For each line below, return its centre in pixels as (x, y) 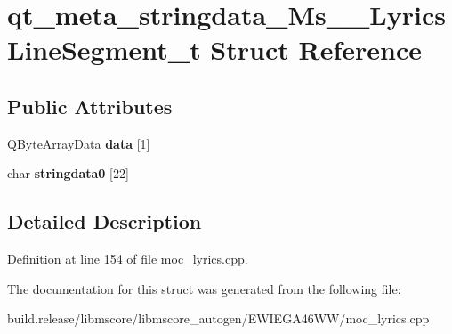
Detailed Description (105, 221)
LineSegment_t (104, 49)
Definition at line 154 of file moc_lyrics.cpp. (128, 259)
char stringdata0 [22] (68, 173)
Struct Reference (316, 49)
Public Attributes (90, 106)
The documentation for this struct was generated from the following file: (204, 288)
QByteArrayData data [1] (79, 143)
